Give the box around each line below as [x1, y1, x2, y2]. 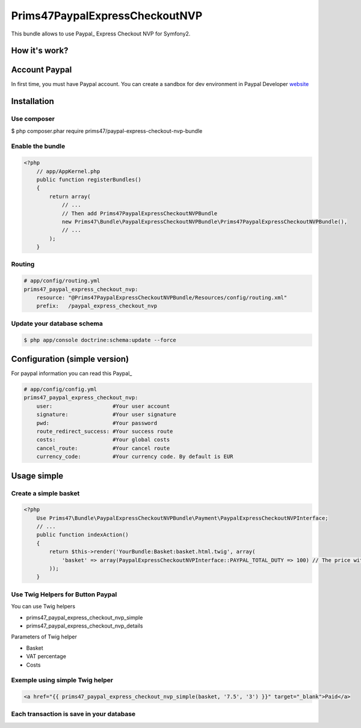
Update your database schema [11, 319, 103, 328]
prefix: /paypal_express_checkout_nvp [36, 302, 158, 310]
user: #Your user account [36, 403, 170, 409]
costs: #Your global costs [36, 436, 170, 443]
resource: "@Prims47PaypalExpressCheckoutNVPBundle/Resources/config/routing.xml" [36, 295, 288, 301]
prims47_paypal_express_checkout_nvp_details [26, 622, 143, 629]
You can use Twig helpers [11, 603, 75, 610]
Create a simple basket [11, 489, 80, 497]
